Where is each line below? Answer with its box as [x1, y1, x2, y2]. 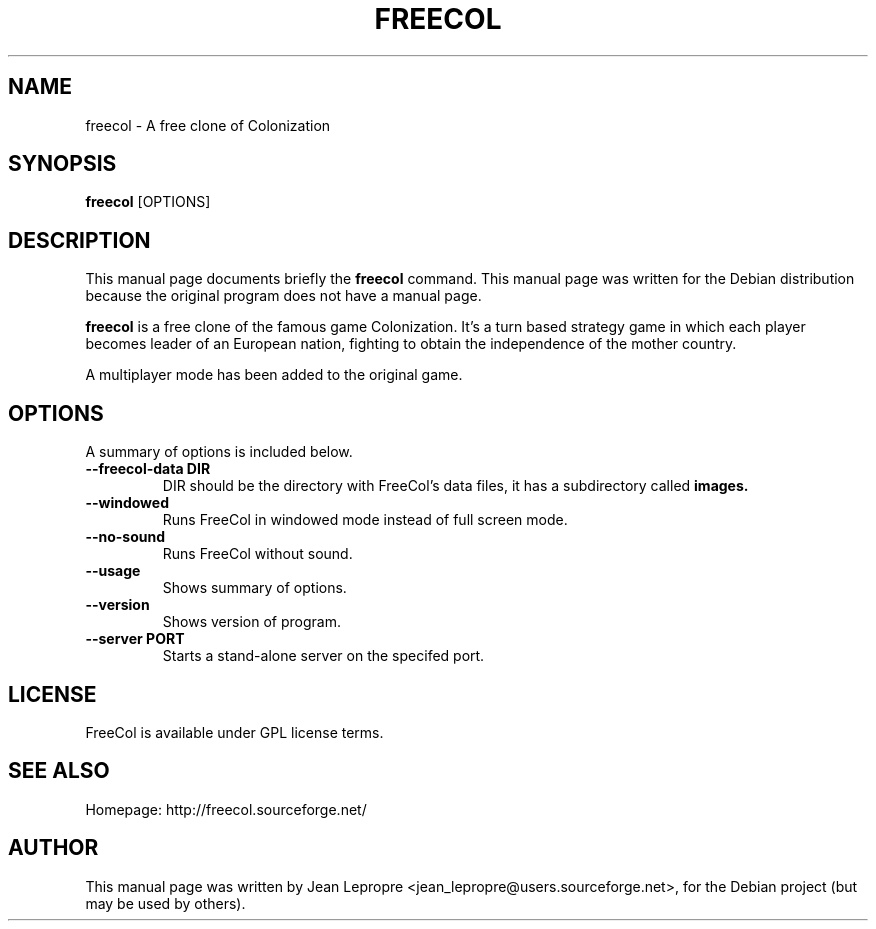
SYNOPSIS [8, 151, 117, 177]
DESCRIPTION [8, 227, 151, 253]
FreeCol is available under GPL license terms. [85, 723, 384, 741]
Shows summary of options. [162, 579, 347, 597]
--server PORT [85, 630, 185, 648]
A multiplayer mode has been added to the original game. [85, 366, 463, 384]
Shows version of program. [162, 613, 341, 631]
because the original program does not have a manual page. [85, 287, 482, 305]
